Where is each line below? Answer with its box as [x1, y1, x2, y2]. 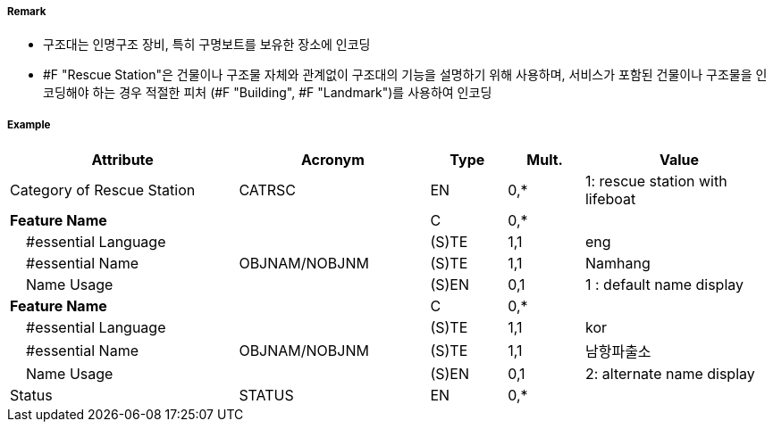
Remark [7, 5, 46, 18]
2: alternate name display [584, 365, 755, 384]
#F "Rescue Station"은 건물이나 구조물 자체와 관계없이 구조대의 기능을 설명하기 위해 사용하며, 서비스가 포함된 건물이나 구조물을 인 [43, 67, 768, 83]
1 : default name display [584, 276, 744, 294]
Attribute [91, 151, 154, 169]
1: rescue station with [584, 172, 727, 191]
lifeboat [584, 190, 636, 209]
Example [7, 118, 51, 131]
